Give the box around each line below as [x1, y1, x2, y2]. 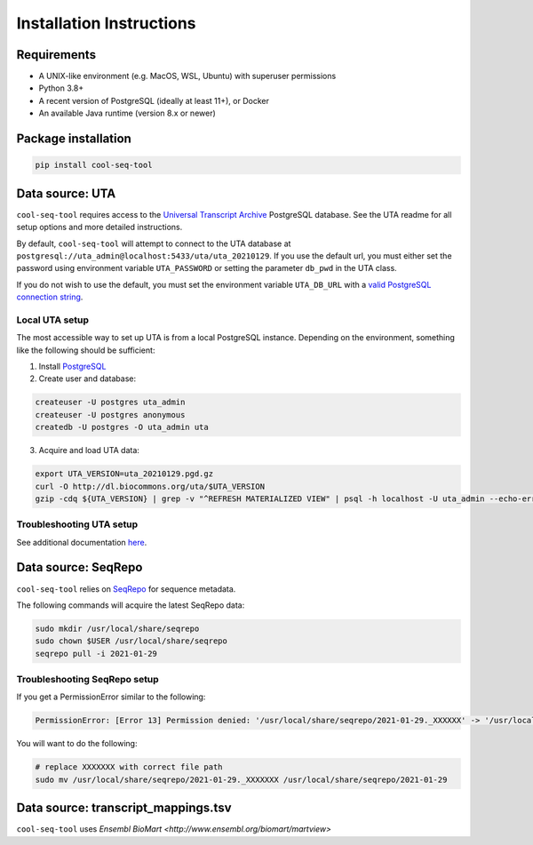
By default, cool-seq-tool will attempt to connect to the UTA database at [16, 238, 291, 249]
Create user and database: [38, 373, 137, 384]
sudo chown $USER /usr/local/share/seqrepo [35, 636, 228, 646]
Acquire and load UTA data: [38, 445, 139, 456]
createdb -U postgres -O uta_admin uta [35, 422, 209, 433]
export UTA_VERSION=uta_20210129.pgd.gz [35, 469, 213, 479]
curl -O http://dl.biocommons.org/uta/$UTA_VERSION [35, 481, 266, 491]
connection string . [16, 291, 84, 302]
